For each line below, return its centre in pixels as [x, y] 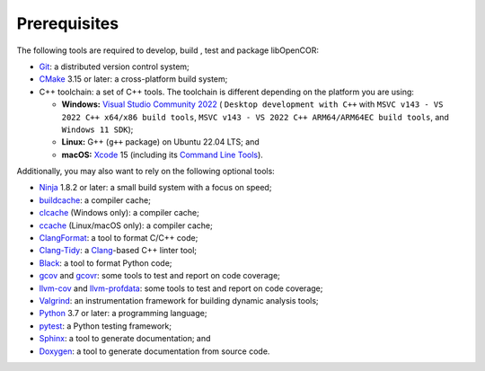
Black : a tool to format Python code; [106, 263]
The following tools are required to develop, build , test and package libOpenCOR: [168, 50]
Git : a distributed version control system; [115, 66]
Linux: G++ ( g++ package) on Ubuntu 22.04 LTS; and [160, 142]
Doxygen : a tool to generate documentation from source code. [154, 351]
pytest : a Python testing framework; [106, 326]
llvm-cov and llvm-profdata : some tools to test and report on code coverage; [181, 288]
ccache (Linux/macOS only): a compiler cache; [126, 225]
